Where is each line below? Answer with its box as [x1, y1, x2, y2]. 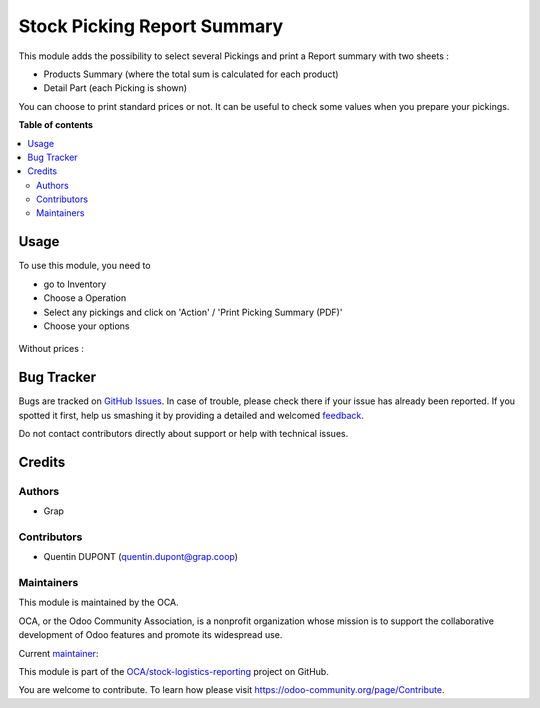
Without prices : [18, 343, 85, 355]
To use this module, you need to [18, 260, 151, 272]
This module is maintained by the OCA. [18, 596, 179, 609]
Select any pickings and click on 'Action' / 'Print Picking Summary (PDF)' [43, 306, 343, 318]
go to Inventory [43, 278, 107, 290]
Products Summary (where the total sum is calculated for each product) [43, 68, 339, 80]
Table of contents [18, 119, 94, 131]
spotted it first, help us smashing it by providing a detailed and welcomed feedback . [18, 409, 365, 421]
